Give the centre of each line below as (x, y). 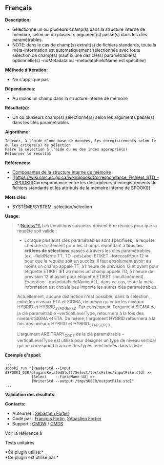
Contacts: (15, 404)
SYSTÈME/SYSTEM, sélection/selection (52, 207)
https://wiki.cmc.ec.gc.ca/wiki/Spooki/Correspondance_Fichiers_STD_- (87, 177)
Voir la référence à (24, 433)
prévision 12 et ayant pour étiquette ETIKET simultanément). (84, 276)
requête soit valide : (37, 231)
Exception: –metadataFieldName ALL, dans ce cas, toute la (83, 282)
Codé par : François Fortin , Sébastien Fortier (57, 419)
